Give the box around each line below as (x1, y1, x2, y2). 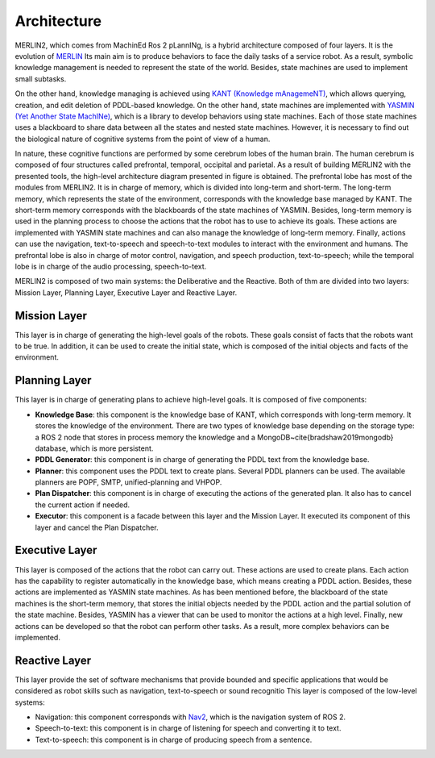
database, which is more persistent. (35, 444, 154, 453)
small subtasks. (14, 73, 67, 84)
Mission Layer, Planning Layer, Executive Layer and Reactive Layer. (14, 287, 238, 298)
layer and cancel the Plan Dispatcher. (35, 523, 159, 532)
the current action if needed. (35, 500, 130, 510)
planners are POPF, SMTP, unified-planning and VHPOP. (35, 477, 222, 487)
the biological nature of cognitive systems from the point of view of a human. (14, 134, 271, 144)
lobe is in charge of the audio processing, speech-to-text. (14, 261, 207, 271)
